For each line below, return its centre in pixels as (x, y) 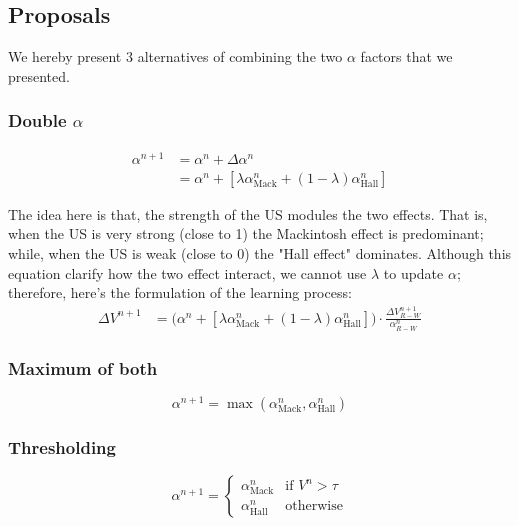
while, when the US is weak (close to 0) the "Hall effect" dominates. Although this (260, 252)
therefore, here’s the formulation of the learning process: (180, 292)
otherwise (314, 506)
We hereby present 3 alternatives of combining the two (175, 56)
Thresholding (62, 446)
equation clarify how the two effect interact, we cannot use (187, 272)
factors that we (406, 56)
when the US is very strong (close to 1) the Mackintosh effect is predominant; (246, 233)
